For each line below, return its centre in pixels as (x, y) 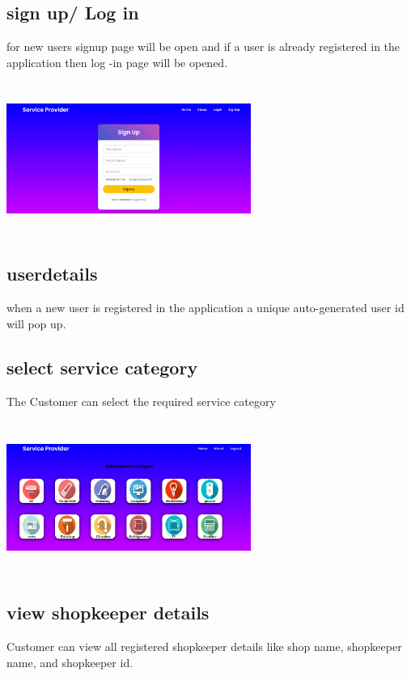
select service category (102, 367)
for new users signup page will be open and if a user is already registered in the (203, 46)
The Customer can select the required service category (141, 401)
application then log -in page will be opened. (117, 62)
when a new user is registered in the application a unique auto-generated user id (205, 308)
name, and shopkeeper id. (70, 662)
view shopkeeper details (108, 613)
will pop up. (36, 323)
